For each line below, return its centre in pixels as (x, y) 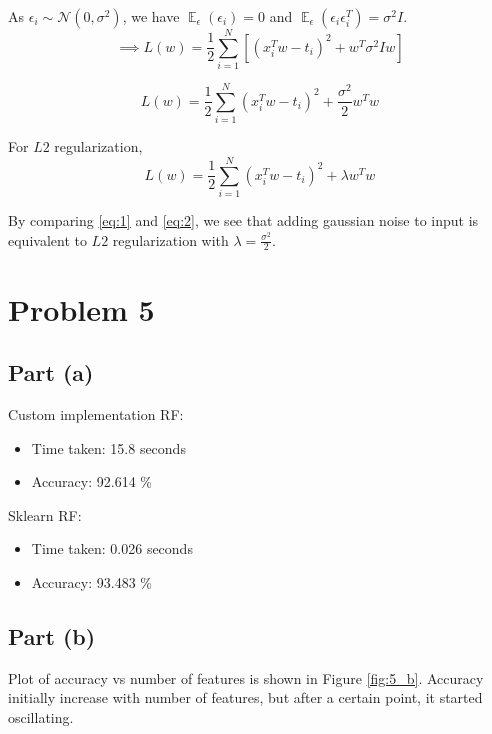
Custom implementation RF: (96, 413)
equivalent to (47, 239)
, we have (151, 16)
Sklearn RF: (45, 514)
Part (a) (51, 372)
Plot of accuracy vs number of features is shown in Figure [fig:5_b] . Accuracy (246, 677)
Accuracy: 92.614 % (91, 481)
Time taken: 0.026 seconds (112, 548)
